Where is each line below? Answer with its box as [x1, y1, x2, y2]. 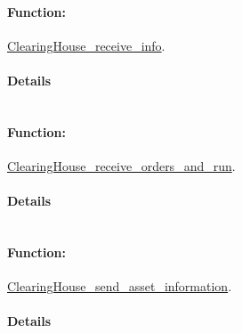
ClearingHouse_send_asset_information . [7, 277, 232, 296]
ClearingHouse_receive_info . [7, 36, 165, 54]
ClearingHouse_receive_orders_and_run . [7, 156, 236, 175]
